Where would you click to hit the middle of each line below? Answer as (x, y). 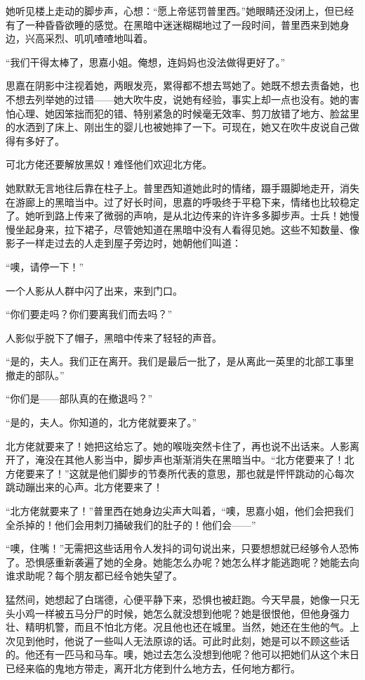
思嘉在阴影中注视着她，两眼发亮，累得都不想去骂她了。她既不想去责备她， (178, 85)
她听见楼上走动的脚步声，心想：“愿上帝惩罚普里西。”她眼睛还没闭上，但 (170, 11)
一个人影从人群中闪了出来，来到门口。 (94, 290)
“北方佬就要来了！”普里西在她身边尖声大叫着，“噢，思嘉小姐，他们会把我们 (180, 511)
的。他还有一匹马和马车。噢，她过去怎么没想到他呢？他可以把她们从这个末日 (182, 654)
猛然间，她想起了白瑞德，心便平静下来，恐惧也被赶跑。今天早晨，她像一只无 (182, 599)
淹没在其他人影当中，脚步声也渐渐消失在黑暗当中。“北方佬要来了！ (190, 460)
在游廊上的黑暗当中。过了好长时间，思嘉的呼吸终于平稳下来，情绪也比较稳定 (182, 201)
